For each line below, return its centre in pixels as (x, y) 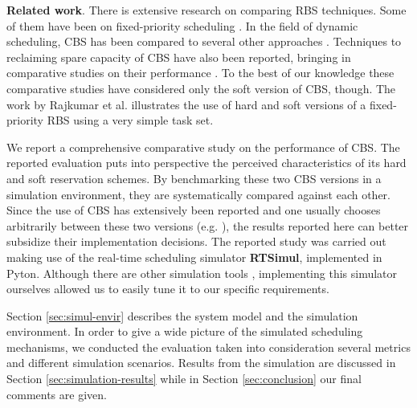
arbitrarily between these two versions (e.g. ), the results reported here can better (208, 225)
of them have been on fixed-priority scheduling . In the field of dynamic (182, 25)
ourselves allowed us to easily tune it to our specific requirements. (168, 289)
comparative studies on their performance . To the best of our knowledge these (200, 73)
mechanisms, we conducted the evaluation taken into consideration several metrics (208, 347)
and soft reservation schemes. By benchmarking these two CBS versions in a (194, 178)
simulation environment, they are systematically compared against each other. (199, 194)
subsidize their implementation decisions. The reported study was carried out (196, 241)
